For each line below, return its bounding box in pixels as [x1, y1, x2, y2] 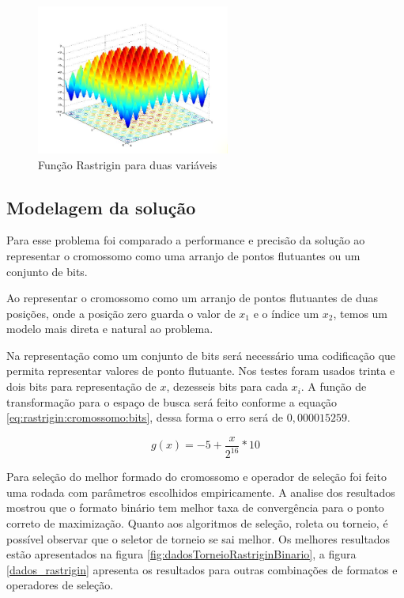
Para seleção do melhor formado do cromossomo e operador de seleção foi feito [6, 468, 387, 485]
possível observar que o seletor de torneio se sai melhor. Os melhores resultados [6, 530, 391, 547]
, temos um [333, 305, 388, 321]
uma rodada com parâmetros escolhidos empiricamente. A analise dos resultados [6, 483, 395, 500]
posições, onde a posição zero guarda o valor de [6, 305, 236, 321]
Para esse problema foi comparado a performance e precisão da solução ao [6, 232, 365, 248]
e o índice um [253, 305, 319, 321]
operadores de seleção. [6, 577, 114, 593]
